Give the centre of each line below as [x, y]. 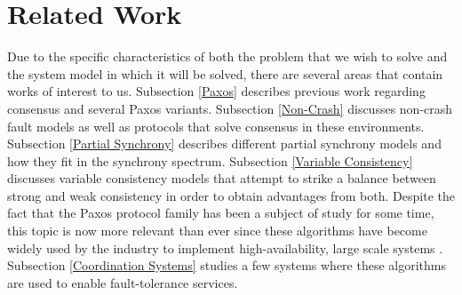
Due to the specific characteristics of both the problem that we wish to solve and [227, 56]
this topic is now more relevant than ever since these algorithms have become [217, 231]
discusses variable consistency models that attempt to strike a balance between [222, 178]
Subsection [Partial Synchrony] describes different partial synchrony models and [224, 144]
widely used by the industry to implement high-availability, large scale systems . [225, 247]
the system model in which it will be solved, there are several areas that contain [225, 73]
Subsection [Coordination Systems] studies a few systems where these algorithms [227, 265]
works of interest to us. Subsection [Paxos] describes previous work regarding [216, 91]
